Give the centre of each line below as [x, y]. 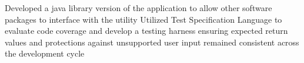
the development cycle [45, 53]
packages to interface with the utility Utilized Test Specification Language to [143, 19]
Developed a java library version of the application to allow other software [138, 8]
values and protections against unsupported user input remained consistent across [152, 42]
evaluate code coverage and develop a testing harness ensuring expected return [146, 31]
